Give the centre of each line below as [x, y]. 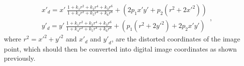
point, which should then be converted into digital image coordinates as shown [121, 48]
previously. [20, 58]
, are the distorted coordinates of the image [176, 39]
